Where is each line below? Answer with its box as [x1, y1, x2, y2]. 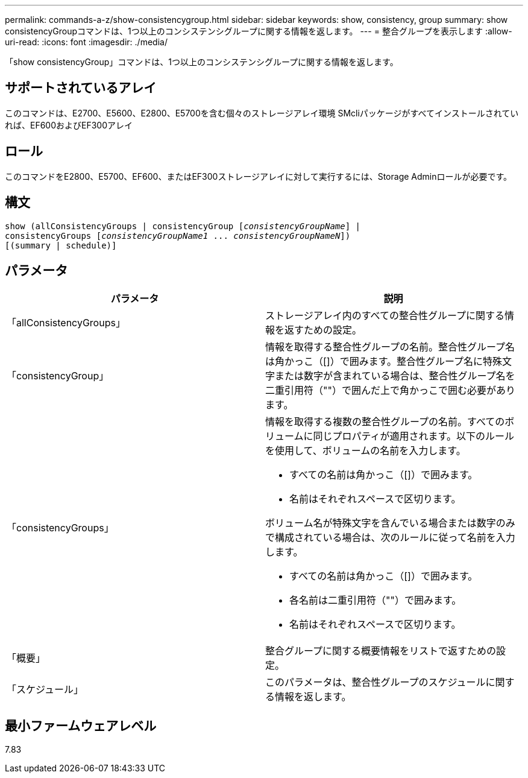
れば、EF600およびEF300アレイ [5, 119, 133, 130]
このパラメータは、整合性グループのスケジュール [265, 676, 486, 689]
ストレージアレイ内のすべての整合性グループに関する [265, 309, 504, 322]
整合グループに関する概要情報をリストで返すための [265, 645, 497, 657]
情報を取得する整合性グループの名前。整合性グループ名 [265, 341, 515, 353]
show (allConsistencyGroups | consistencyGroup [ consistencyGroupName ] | [5, 221, 361, 231]
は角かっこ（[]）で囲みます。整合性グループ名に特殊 [265, 355, 503, 368]
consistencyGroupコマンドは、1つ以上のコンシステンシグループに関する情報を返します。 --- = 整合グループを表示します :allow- [5, 26, 512, 36]
